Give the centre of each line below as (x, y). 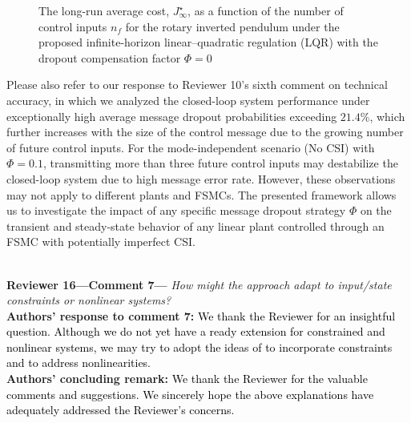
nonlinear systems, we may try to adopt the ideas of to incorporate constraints (199, 346)
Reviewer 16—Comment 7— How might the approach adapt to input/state (199, 284)
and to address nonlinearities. (79, 363)
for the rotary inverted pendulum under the (232, 26)
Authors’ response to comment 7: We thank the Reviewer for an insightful (201, 315)
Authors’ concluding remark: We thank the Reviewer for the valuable (187, 379)
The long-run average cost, (104, 10)
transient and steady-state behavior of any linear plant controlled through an (195, 226)
